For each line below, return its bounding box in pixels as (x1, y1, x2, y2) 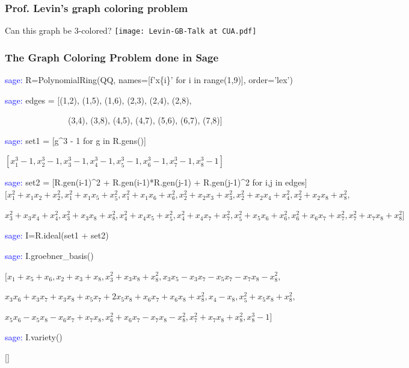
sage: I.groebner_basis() (5, 249, 94, 261)
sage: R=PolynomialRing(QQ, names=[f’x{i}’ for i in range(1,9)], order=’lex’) (5, 73, 293, 86)
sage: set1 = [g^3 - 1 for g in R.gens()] (5, 134, 146, 146)
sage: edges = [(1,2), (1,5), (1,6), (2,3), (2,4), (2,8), (5, 93, 192, 106)
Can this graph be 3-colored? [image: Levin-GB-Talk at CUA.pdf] (5, 24, 257, 37)
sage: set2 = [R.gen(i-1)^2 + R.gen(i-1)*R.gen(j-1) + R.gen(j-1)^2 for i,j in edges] (5, 176, 307, 189)
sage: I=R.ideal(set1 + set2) (5, 229, 109, 242)
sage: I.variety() (5, 330, 63, 343)
